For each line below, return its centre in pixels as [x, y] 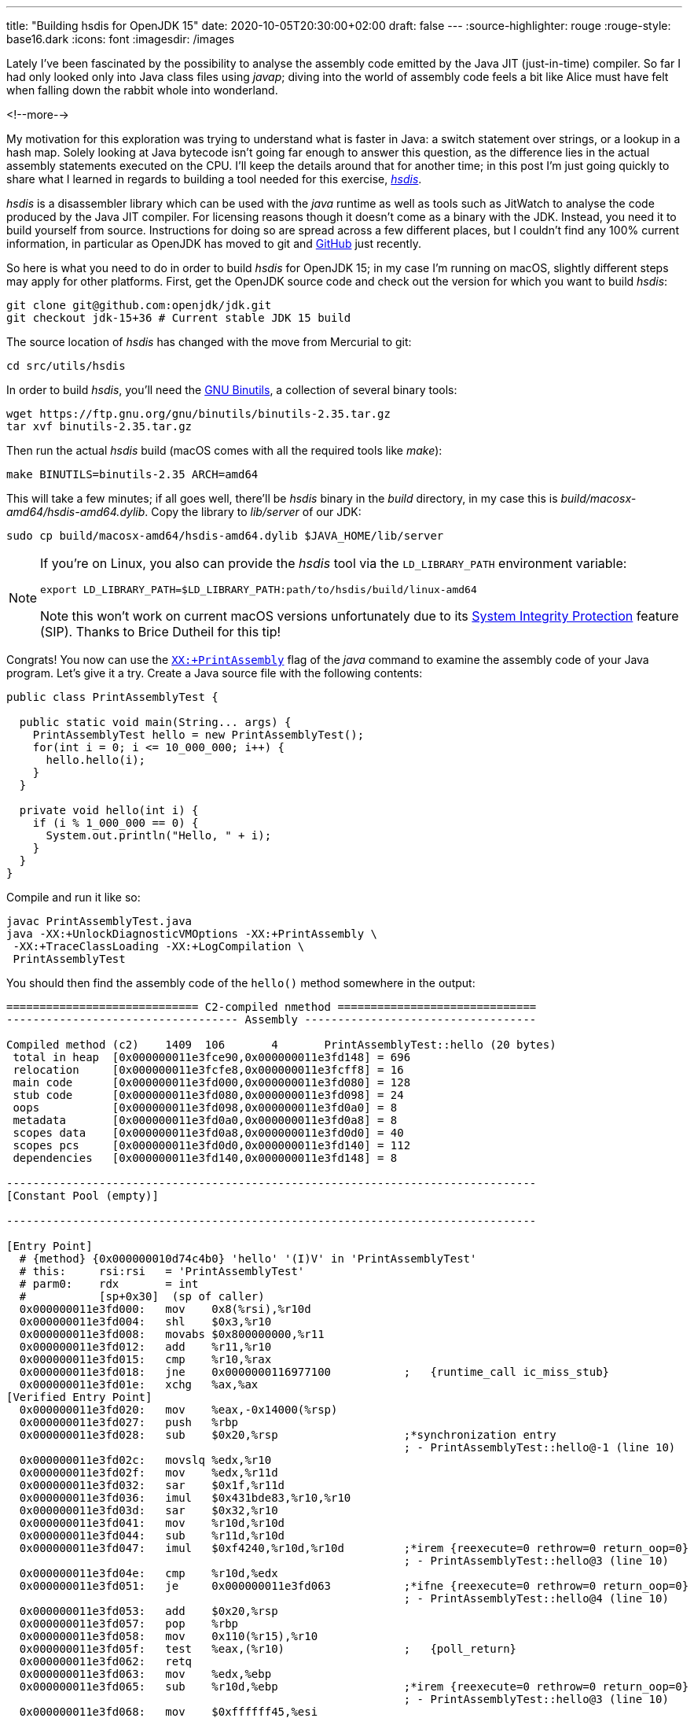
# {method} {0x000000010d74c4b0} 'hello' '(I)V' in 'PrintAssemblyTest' [248, 1259]
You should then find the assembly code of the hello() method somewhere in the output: [241, 983]
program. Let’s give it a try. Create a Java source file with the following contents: [215, 673]
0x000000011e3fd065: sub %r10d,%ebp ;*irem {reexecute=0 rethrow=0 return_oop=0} [354, 1687]
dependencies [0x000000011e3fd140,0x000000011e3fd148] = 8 [205, 1158]
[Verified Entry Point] [79, 1397]
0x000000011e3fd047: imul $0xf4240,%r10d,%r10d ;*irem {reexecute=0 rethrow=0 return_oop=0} [354, 1548]
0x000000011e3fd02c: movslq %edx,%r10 [145, 1460]
